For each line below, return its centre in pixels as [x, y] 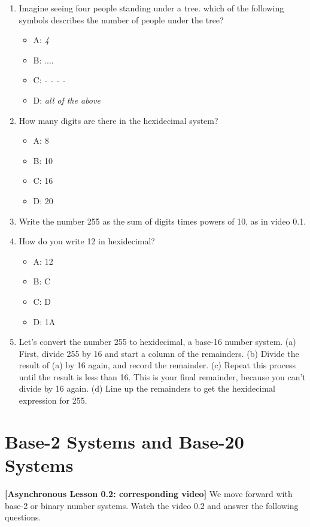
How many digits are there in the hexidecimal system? [118, 120]
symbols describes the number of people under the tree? [121, 19]
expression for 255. [53, 400]
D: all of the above [67, 100]
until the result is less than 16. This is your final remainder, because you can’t [162, 376]
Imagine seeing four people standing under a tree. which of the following [151, 8]
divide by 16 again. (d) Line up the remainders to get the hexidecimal [147, 388]
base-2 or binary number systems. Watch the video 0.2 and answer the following [152, 505]
